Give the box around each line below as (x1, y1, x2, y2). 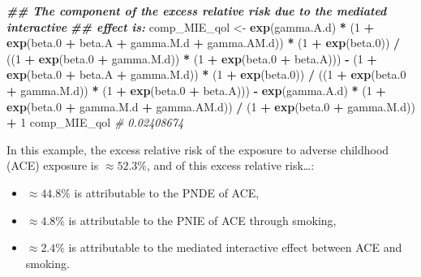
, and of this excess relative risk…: (146, 157, 315, 174)
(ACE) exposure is (6, 157, 99, 174)
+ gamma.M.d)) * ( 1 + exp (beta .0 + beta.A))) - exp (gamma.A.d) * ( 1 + (6, 81, 386, 98)
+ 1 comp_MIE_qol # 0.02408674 (6, 114, 184, 131)
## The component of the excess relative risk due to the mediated (6, 2, 387, 19)
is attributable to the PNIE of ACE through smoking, (68, 211, 337, 228)
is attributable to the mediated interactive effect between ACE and (68, 239, 402, 256)
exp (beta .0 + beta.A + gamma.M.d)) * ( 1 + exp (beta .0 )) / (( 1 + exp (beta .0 (6, 66, 406, 83)
